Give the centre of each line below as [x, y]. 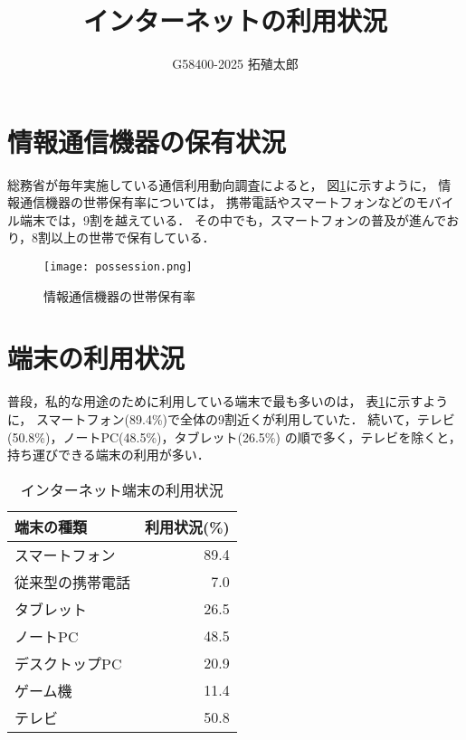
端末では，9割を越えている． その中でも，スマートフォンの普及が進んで [233, 219]
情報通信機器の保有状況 [147, 141]
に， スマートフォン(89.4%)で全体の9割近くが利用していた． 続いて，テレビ [231, 419]
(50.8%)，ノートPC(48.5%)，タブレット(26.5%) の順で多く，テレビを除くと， [234, 436]
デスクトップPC [68, 663]
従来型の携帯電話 [73, 582]
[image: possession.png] [118, 267]
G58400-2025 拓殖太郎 [235, 64]
